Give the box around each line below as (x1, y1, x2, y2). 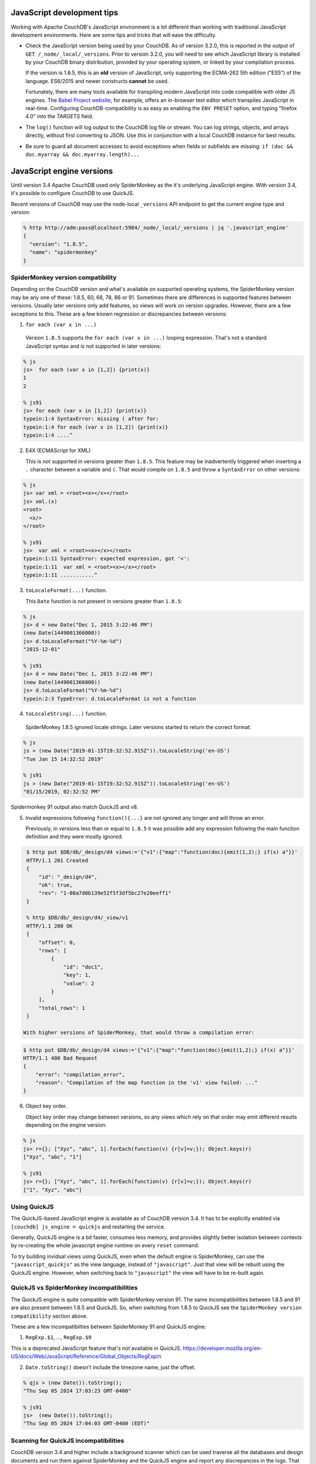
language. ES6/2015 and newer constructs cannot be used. (25, 77, 169, 84)
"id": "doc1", (63, 963, 104, 970)
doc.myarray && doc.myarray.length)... (25, 151, 140, 158)
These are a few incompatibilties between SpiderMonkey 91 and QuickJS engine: (11, 1323, 207, 1330)
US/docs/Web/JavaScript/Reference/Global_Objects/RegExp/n (11, 1353, 162, 1360)
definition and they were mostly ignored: (25, 833, 123, 840)
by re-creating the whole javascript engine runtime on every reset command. (11, 1242, 200, 1249)
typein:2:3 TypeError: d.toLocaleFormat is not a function (23, 695, 196, 702)
